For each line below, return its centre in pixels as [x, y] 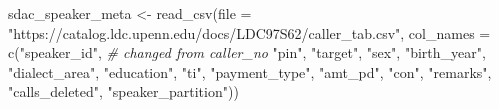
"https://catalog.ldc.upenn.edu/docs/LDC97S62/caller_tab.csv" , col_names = [249, 32]
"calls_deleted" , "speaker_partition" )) [123, 91]
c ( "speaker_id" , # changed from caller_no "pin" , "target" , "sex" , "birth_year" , [247, 52]
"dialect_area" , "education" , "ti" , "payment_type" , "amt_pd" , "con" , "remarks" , [250, 71]
